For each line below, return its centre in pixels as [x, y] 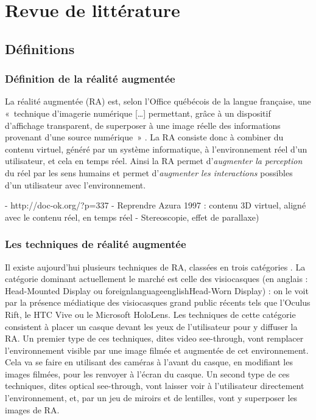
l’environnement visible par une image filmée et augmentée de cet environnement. [157, 350]
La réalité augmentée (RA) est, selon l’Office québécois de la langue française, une [158, 101]
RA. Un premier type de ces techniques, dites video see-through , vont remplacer [154, 338]
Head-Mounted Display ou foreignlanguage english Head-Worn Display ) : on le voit [157, 290]
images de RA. [32, 409]
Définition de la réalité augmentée [90, 79]
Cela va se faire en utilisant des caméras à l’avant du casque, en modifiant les [149, 362]
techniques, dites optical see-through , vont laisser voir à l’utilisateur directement [155, 386]
